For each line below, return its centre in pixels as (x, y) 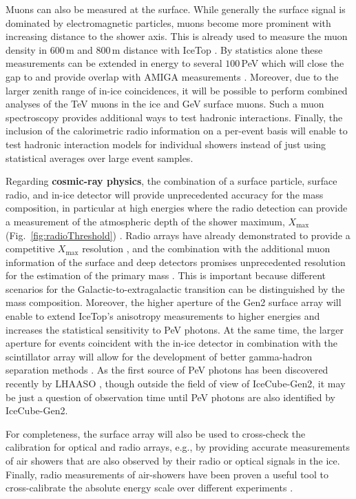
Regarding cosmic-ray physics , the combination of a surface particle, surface (171, 181)
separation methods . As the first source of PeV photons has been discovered (167, 370)
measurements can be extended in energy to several (114, 63)
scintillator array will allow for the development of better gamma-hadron (159, 356)
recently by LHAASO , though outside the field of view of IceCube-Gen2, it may (176, 384)
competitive (30, 248)
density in (26, 49)
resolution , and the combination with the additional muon (206, 248)
